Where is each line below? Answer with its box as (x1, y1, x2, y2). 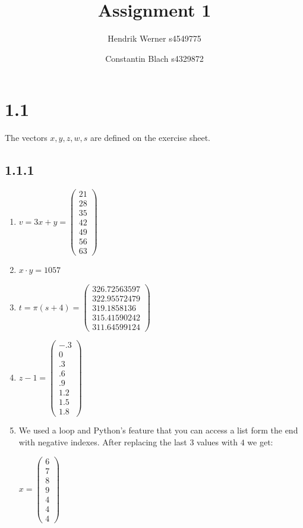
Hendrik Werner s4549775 (108, 32, 201, 45)
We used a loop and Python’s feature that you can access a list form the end (18, 424, 298, 436)
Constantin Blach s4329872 (105, 52, 204, 64)
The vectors (5, 131, 48, 144)
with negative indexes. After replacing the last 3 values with (18, 436, 238, 448)
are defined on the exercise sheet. (90, 131, 210, 144)
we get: (247, 436, 273, 448)
